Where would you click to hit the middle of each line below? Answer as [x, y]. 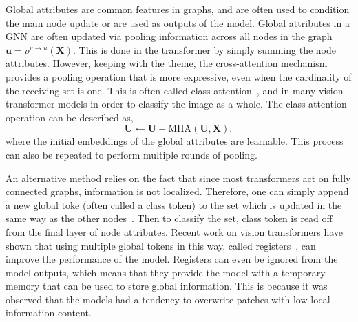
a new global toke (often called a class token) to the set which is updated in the [174, 204]
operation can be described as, [70, 117]
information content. [49, 313]
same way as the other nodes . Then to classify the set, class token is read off [169, 218]
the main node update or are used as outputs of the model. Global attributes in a [178, 22]
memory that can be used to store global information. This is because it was [167, 286]
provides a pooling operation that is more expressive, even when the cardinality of [179, 76]
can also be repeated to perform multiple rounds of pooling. [131, 154]
